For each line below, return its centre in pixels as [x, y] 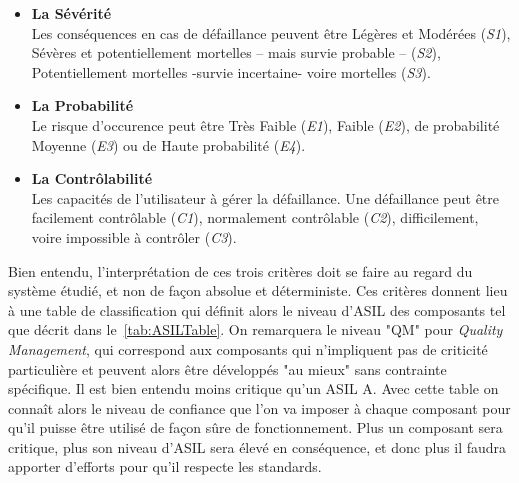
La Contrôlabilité [92, 178]
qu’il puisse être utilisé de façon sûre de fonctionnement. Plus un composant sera [255, 427]
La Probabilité [82, 105]
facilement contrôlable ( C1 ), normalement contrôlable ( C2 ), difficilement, [255, 217]
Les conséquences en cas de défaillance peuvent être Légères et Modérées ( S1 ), [271, 32]
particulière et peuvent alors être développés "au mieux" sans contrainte [227, 368]
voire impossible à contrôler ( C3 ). [134, 236]
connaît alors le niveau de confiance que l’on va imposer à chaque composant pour [259, 407]
